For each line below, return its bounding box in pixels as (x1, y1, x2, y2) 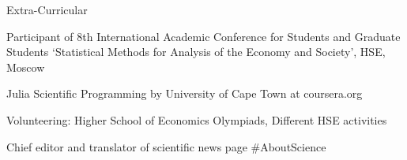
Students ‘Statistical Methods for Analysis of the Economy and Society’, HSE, (6, 43, 386, 60)
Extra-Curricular (6, 2, 88, 17)
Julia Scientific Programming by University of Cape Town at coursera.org (6, 85, 363, 102)
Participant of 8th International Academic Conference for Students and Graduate (6, 28, 401, 44)
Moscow (6, 58, 45, 75)
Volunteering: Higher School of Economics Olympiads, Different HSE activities (6, 111, 387, 128)
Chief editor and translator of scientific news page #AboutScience (6, 138, 326, 154)
